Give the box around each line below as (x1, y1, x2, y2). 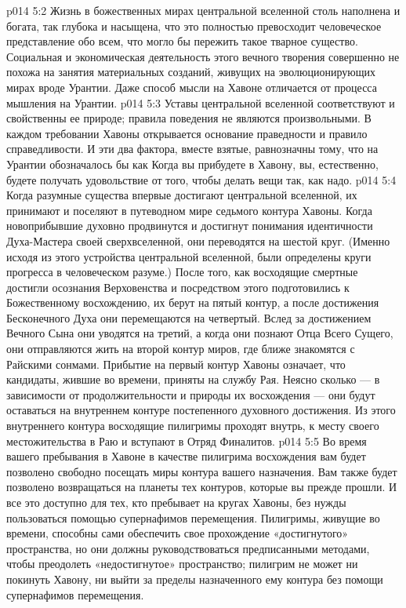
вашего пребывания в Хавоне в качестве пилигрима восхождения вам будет (6, 448, 366, 464)
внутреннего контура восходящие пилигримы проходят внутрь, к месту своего (6, 417, 379, 434)
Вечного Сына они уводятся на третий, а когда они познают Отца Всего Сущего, (6, 325, 393, 341)
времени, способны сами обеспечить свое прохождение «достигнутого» (6, 525, 349, 541)
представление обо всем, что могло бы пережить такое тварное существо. (6, 33, 358, 49)
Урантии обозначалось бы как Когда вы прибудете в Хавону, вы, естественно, (6, 155, 379, 172)
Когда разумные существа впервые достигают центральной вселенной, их (6, 187, 357, 203)
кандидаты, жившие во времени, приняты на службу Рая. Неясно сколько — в (6, 371, 380, 388)
